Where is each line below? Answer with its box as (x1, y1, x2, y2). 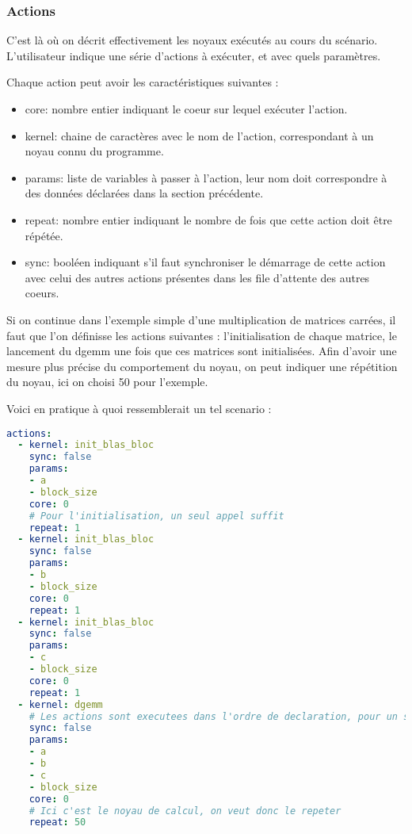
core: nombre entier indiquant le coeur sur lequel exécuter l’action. (25, 101, 348, 117)
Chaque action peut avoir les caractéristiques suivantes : (6, 74, 279, 90)
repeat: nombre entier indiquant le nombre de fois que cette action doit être (25, 211, 392, 228)
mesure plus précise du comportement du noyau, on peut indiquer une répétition (6, 358, 398, 374)
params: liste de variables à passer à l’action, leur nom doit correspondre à (25, 169, 387, 186)
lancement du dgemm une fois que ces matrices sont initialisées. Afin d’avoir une (6, 342, 397, 359)
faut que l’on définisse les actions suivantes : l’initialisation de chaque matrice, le (6, 327, 397, 343)
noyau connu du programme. (25, 143, 164, 159)
